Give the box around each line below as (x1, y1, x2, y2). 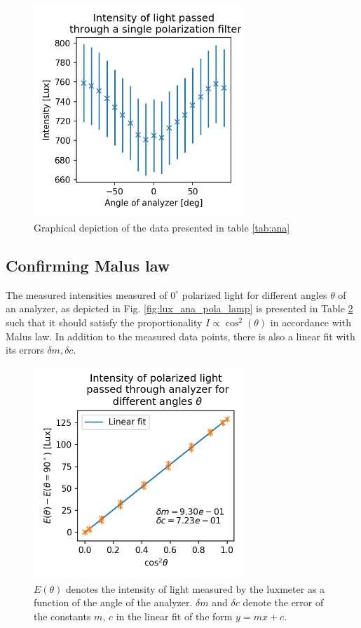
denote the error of (243, 595, 324, 610)
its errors (6, 342, 44, 357)
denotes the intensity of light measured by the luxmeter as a (66, 581, 325, 596)
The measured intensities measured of (6, 287, 168, 302)
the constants (34, 608, 91, 623)
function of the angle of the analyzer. (34, 595, 193, 610)
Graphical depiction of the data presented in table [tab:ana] (34, 220, 290, 234)
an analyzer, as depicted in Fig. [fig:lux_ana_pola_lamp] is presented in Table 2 (6, 301, 353, 316)
